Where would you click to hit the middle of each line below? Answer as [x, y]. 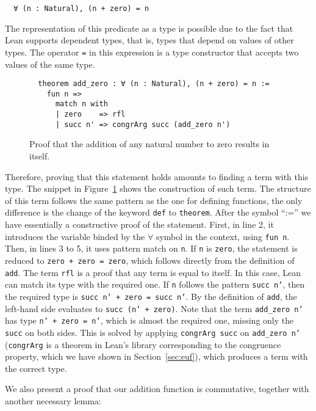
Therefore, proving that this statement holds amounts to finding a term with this [157, 176]
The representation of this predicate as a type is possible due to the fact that [149, 28]
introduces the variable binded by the [75, 236]
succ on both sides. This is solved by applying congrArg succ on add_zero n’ [153, 332]
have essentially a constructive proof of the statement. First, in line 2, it [139, 224]
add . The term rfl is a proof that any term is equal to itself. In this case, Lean [153, 272]
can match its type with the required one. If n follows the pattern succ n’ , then [155, 284]
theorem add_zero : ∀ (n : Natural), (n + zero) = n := [154, 84]
